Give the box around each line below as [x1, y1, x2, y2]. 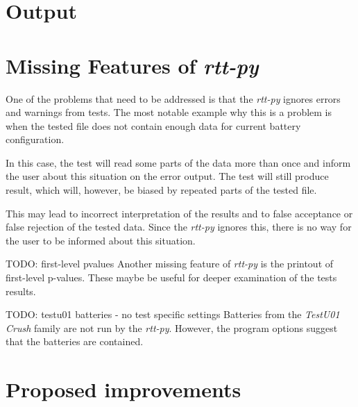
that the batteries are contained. [6, 334, 144, 349]
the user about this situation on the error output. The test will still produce [6, 169, 329, 183]
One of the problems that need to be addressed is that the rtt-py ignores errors [6, 91, 341, 106]
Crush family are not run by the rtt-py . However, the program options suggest [6, 320, 338, 335]
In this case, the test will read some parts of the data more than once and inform [6, 155, 351, 169]
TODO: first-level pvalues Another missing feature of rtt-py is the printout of [6, 256, 334, 271]
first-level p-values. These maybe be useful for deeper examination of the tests [6, 270, 337, 285]
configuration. [6, 132, 65, 147]
